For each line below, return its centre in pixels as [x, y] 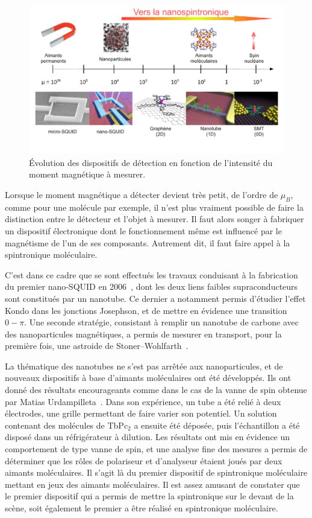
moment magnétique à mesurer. [87, 174]
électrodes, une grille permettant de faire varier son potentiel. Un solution [141, 413]
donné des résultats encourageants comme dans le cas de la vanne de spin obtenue [156, 390]
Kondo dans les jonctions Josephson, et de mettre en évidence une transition [146, 310]
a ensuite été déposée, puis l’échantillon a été [217, 425]
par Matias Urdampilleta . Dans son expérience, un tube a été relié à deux [143, 401]
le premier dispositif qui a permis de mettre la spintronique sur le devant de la [149, 496]
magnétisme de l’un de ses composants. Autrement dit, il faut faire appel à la [148, 242]
